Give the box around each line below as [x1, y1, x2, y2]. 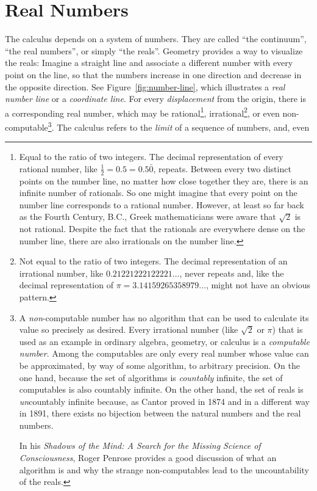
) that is [272, 323, 303, 336]
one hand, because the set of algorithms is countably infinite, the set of [19, 371, 283, 384]
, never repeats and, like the [179, 266, 284, 279]
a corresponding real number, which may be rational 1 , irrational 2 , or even [5, 104, 280, 119]
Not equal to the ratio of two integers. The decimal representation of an [19, 255, 288, 267]
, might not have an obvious [205, 278, 311, 291]
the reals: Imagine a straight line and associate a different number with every [5, 56, 293, 69]
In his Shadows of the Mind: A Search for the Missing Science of [19, 439, 261, 452]
